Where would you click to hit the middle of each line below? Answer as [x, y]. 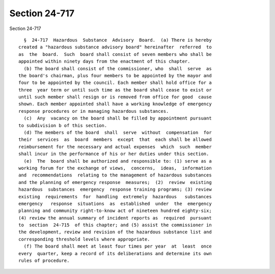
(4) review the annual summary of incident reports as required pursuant [115, 218]
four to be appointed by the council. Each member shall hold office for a [115, 83]
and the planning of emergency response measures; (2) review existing [115, 182]
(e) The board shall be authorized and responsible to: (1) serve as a [118, 161]
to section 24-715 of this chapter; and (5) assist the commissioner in [115, 225]
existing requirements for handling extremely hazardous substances [115, 196]
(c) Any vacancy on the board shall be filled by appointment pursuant [118, 118]
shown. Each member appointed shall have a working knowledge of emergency [115, 104]
